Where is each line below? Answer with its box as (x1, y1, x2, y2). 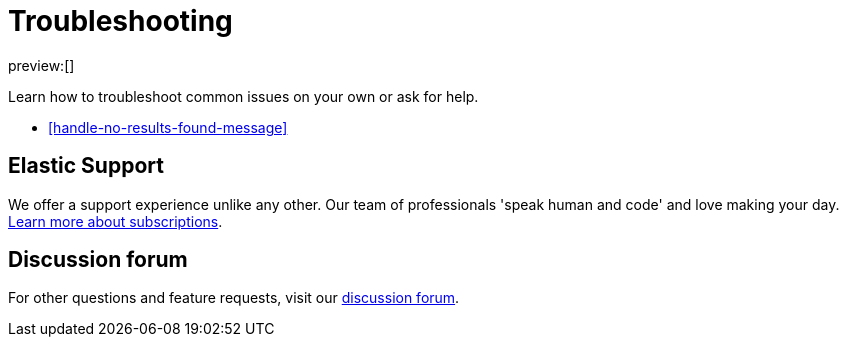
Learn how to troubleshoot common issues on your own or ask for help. (8, 87, 479, 105)
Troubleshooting (8, 4, 233, 38)
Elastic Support (8, 153, 164, 179)
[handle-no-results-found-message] (48, 118, 288, 136)
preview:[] (8, 56, 75, 74)
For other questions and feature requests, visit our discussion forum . (8, 289, 460, 307)
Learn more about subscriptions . (8, 212, 223, 230)
